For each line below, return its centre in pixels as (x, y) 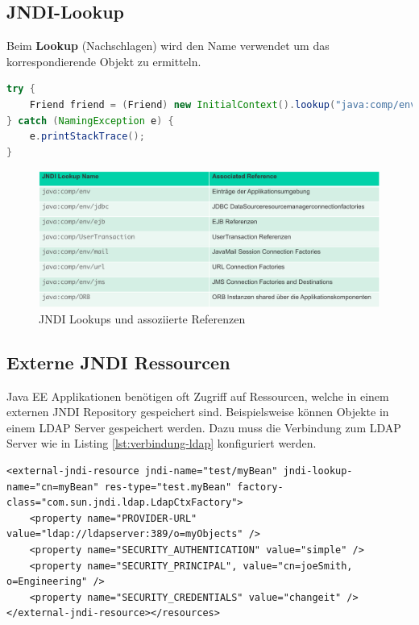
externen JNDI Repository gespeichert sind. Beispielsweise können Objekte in (198, 412)
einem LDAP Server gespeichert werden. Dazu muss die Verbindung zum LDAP (204, 427)
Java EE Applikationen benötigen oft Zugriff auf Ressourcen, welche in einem (198, 396)
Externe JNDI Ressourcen (118, 362)
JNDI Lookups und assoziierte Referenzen (142, 318)
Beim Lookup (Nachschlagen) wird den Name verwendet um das (168, 46)
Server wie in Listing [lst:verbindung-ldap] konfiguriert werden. (162, 443)
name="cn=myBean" (53, 487)
